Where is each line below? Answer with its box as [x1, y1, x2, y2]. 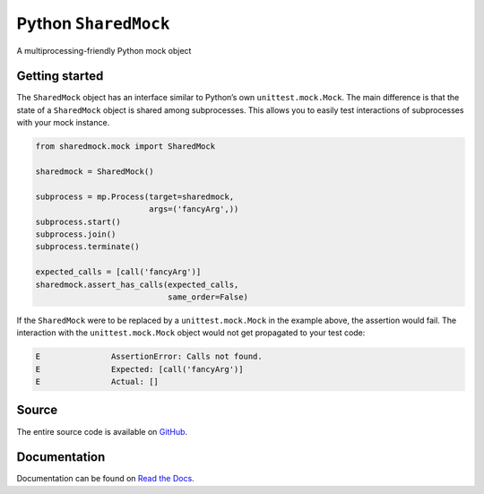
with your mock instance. [16, 117, 110, 128]
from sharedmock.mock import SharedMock [35, 142, 215, 152]
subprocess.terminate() [35, 242, 141, 252]
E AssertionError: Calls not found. [35, 351, 264, 362]
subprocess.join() [35, 229, 117, 239]
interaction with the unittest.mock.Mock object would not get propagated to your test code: [16, 327, 366, 338]
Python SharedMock [16, 13, 170, 33]
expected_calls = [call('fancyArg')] [35, 267, 202, 277]
